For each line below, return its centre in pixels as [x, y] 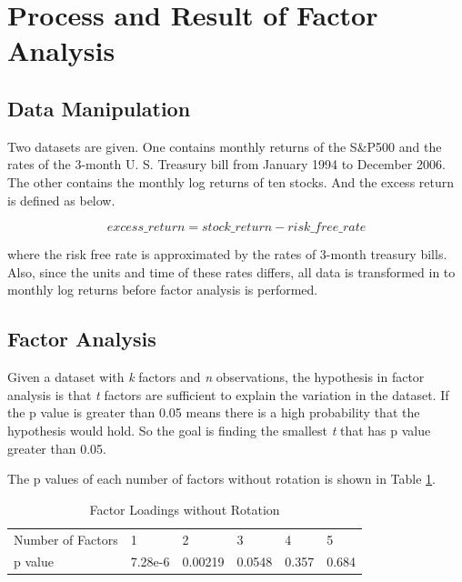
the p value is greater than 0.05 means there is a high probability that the [214, 412]
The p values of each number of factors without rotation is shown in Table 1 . [221, 479]
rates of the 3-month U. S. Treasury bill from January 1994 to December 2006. [226, 164]
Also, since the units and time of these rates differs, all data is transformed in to [231, 271]
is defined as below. [61, 200]
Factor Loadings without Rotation [185, 509]
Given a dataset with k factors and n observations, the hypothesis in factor [216, 377]
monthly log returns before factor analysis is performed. [163, 290]
